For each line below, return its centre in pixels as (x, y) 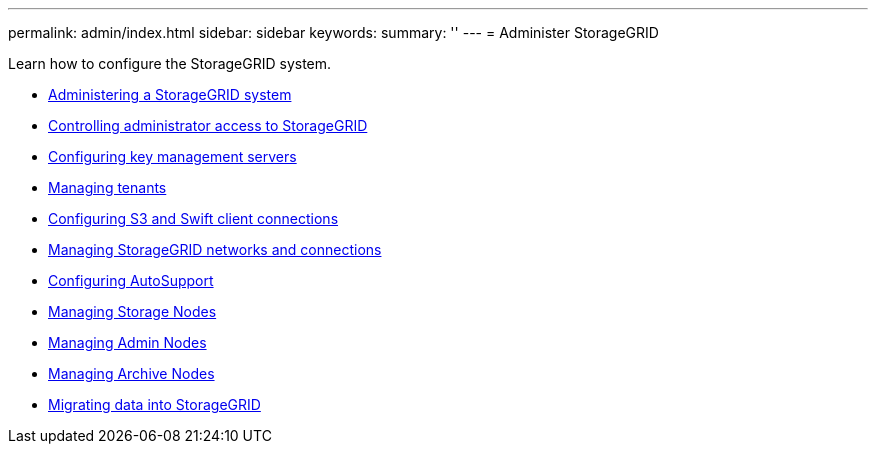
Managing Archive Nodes (131, 373)
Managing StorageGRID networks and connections (215, 249)
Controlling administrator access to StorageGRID (208, 125)
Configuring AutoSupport (131, 280)
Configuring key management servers (172, 156)
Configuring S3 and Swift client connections (193, 218)
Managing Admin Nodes (127, 342)
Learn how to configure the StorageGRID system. (170, 63)
